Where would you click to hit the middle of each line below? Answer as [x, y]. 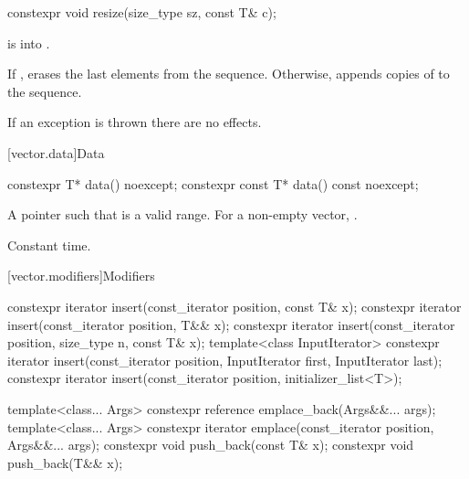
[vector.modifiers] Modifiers [81, 276]
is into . [29, 43]
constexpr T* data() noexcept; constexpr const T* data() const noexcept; [213, 183]
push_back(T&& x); [65, 462]
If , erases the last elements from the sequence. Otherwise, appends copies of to [229, 74]
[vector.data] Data [56, 152]
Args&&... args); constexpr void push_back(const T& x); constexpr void [211, 445]
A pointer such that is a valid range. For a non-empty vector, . [182, 214]
